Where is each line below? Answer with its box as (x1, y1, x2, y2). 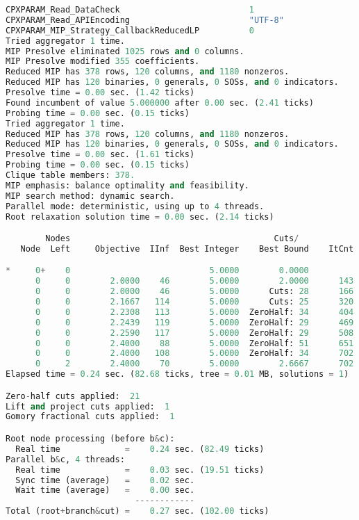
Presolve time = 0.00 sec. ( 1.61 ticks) (6, 149, 195, 160)
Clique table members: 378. (6, 170, 135, 180)
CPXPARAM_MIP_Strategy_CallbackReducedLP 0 (6, 25, 254, 35)
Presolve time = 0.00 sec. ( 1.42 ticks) (6, 88, 195, 97)
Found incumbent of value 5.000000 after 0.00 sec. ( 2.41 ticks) (6, 97, 314, 108)
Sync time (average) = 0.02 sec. (15, 475, 195, 485)
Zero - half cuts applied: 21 (6, 391, 140, 401)
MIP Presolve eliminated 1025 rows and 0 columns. (6, 46, 244, 56)
